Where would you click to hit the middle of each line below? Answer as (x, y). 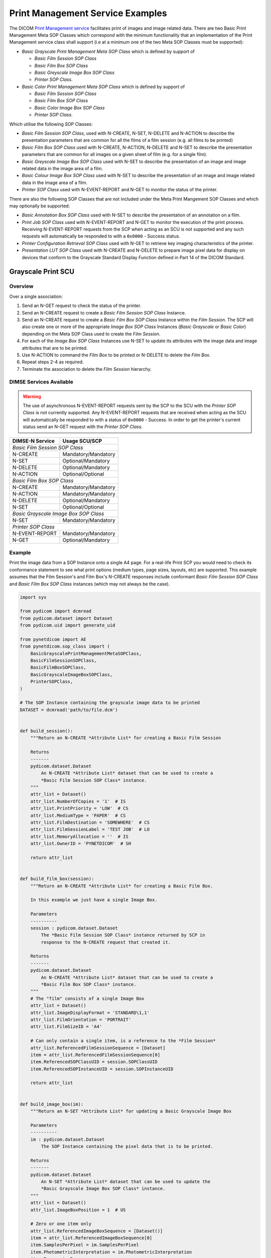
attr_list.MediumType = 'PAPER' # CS (78, 815)
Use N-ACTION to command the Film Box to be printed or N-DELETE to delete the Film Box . (116, 355)
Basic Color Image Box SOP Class (70, 108)
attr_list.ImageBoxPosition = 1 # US (78, 1210)
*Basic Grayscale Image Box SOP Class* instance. (103, 1189)
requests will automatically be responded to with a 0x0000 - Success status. (101, 236)
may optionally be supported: (40, 206)
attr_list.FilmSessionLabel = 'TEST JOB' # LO (90, 830)
